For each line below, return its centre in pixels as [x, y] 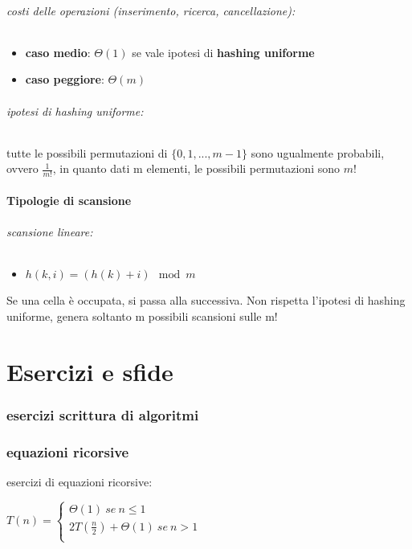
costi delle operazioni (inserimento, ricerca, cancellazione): [151, 10]
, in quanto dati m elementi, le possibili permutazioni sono [196, 168]
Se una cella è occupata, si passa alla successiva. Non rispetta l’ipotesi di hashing [206, 300]
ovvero [22, 168]
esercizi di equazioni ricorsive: [80, 481]
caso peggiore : [65, 79]
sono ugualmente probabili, [318, 152]
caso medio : [58, 52]
